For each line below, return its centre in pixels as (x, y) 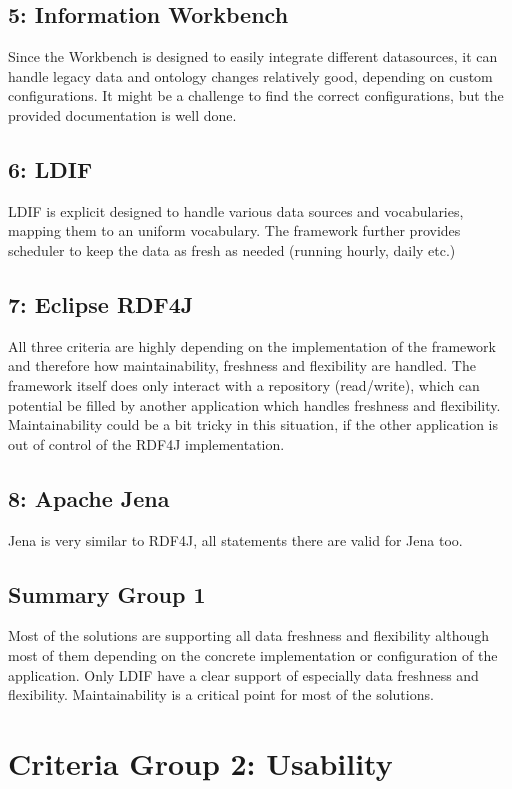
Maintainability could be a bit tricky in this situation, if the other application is (253, 424)
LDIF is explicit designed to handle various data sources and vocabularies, (236, 210)
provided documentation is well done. (122, 114)
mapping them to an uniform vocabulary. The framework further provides (234, 230)
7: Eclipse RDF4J (101, 303)
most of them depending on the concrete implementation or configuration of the (253, 654)
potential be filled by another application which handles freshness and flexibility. (254, 404)
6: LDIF (50, 168)
